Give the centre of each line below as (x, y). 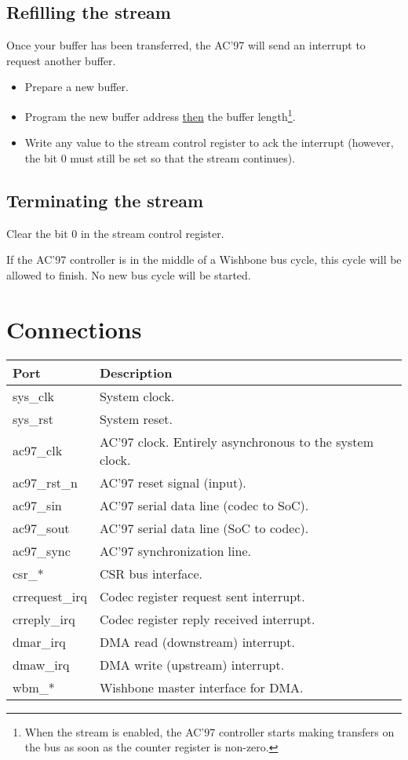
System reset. (136, 418)
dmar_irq (39, 641)
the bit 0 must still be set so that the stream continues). (160, 157)
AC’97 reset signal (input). (173, 482)
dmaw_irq (41, 664)
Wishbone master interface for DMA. (201, 687)
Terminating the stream (105, 200)
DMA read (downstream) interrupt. (197, 641)
